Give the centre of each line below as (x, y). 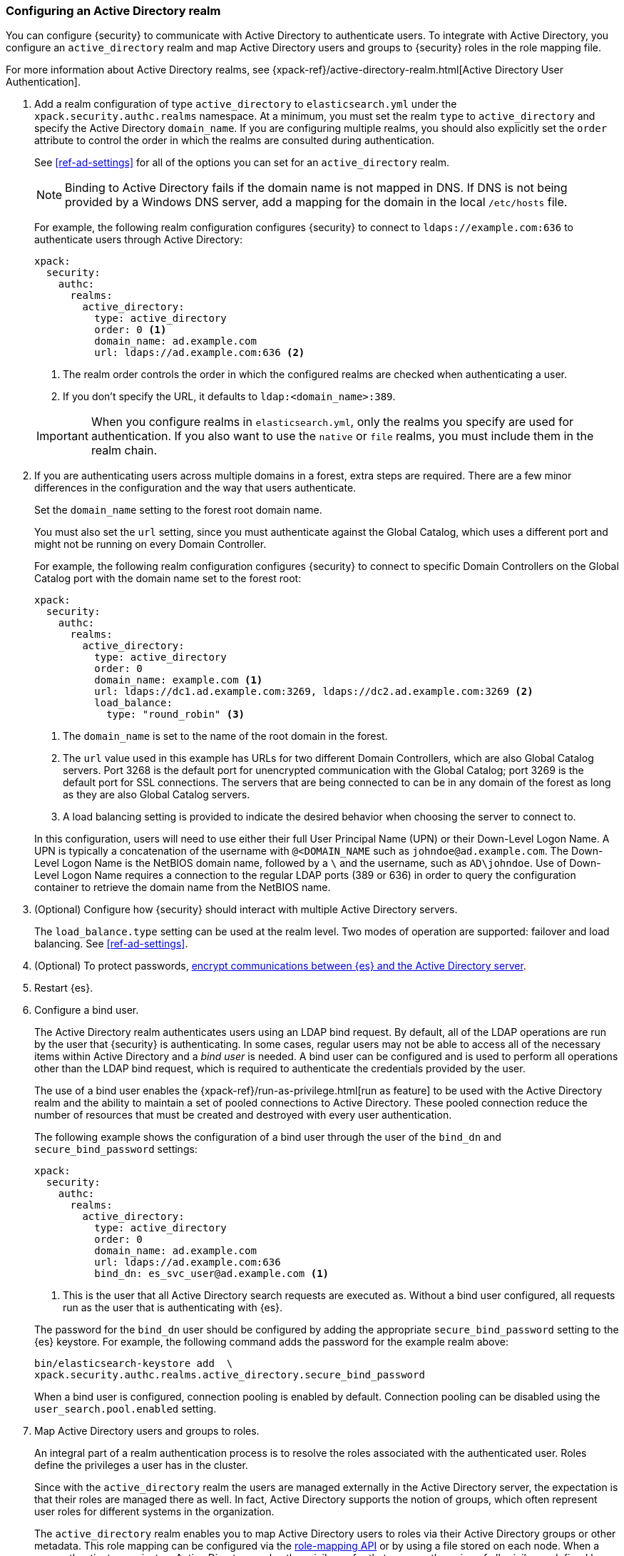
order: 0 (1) (131, 330)
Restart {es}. (64, 988)
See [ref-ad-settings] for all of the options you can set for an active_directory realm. (242, 163)
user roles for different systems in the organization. (154, 1512)
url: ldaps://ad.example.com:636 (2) (200, 353)
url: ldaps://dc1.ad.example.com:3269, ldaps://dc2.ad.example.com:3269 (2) (314, 692)
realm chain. (124, 451)
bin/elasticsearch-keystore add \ (134, 1364)
